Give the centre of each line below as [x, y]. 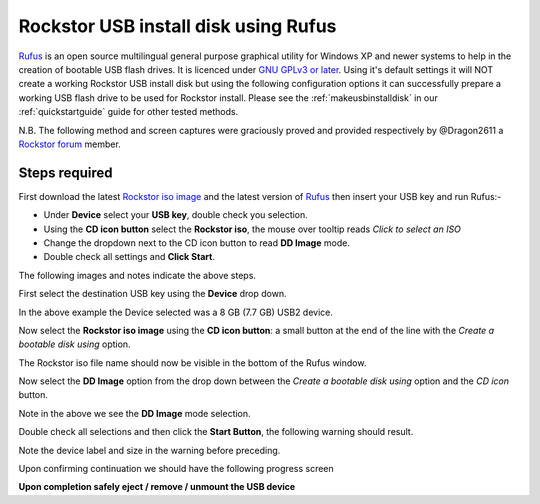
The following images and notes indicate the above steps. [137, 275]
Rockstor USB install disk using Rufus [177, 26]
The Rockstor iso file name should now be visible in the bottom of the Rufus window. [192, 362]
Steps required [66, 172]
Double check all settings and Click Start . [129, 257]
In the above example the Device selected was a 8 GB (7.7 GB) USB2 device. [176, 312]
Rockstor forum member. [70, 144]
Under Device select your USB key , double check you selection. [176, 215]
